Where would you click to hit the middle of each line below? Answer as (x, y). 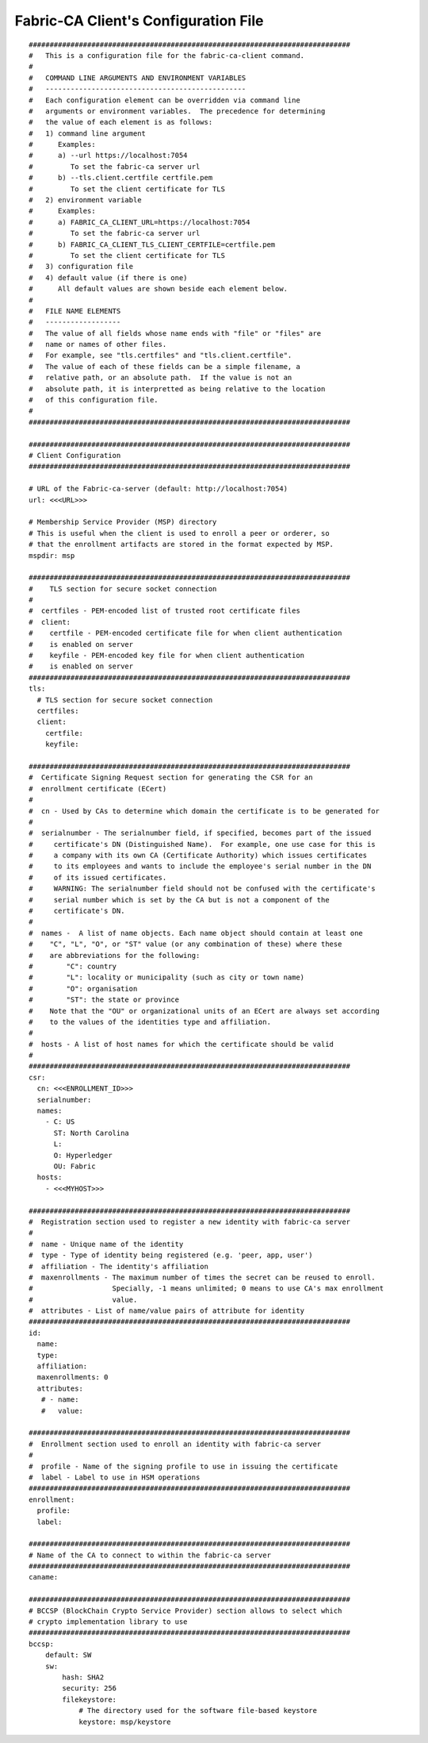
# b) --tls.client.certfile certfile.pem (121, 178)
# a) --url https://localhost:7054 (108, 156)
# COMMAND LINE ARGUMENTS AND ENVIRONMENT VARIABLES (138, 78)
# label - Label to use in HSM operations (115, 1477)
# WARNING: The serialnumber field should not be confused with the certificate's (202, 889)
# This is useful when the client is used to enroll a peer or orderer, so (179, 533)
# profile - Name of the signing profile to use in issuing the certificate (183, 1466)
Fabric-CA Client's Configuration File (139, 21)
